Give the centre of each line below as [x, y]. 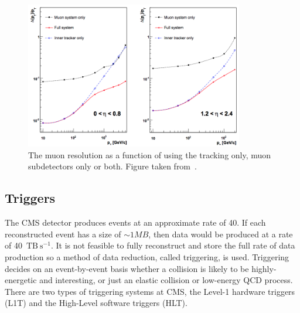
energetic [21, 280]
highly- [264, 268]
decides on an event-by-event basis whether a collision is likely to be [127, 268]
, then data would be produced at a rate [221, 234]
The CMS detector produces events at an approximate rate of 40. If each [135, 222]
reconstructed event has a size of [63, 234]
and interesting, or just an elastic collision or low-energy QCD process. [166, 280]
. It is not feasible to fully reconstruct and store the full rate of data [173, 245]
